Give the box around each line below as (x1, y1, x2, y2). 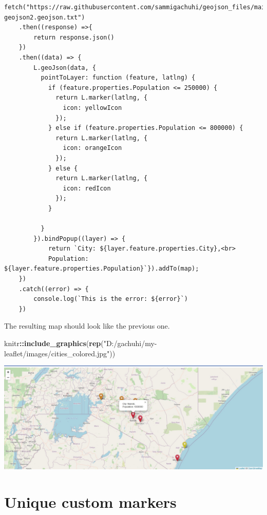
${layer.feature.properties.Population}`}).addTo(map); (4, 265, 199, 273)
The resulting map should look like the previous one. (4, 320, 170, 331)
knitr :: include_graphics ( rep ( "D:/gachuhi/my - (4, 338, 157, 348)
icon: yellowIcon (63, 104, 122, 111)
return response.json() (33, 33, 115, 41)
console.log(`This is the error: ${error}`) (33, 295, 188, 303)
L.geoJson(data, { (33, 64, 96, 71)
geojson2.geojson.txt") (4, 13, 85, 21)
